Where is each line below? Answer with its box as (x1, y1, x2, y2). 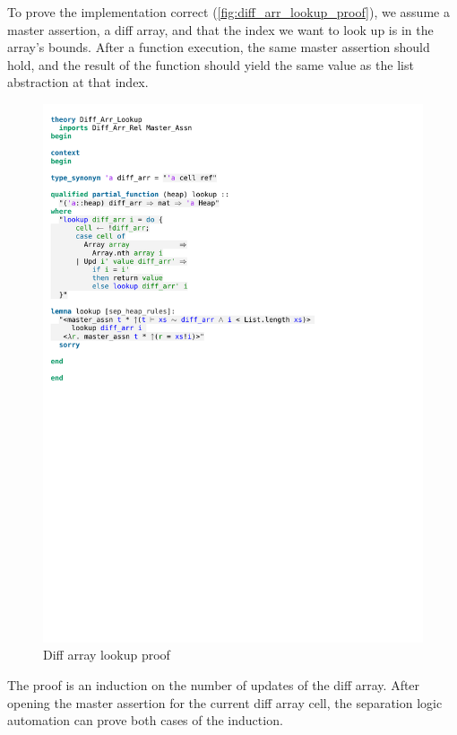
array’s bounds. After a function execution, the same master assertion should (7, 38, 430, 57)
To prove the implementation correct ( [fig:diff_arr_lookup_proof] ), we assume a (7, 3, 450, 21)
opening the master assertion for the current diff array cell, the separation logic (7, 693, 443, 712)
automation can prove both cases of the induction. (7, 711, 283, 730)
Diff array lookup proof (43, 645, 170, 664)
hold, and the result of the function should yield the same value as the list (7, 55, 414, 74)
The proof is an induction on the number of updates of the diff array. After (7, 676, 420, 695)
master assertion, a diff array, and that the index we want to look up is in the (7, 20, 434, 39)
